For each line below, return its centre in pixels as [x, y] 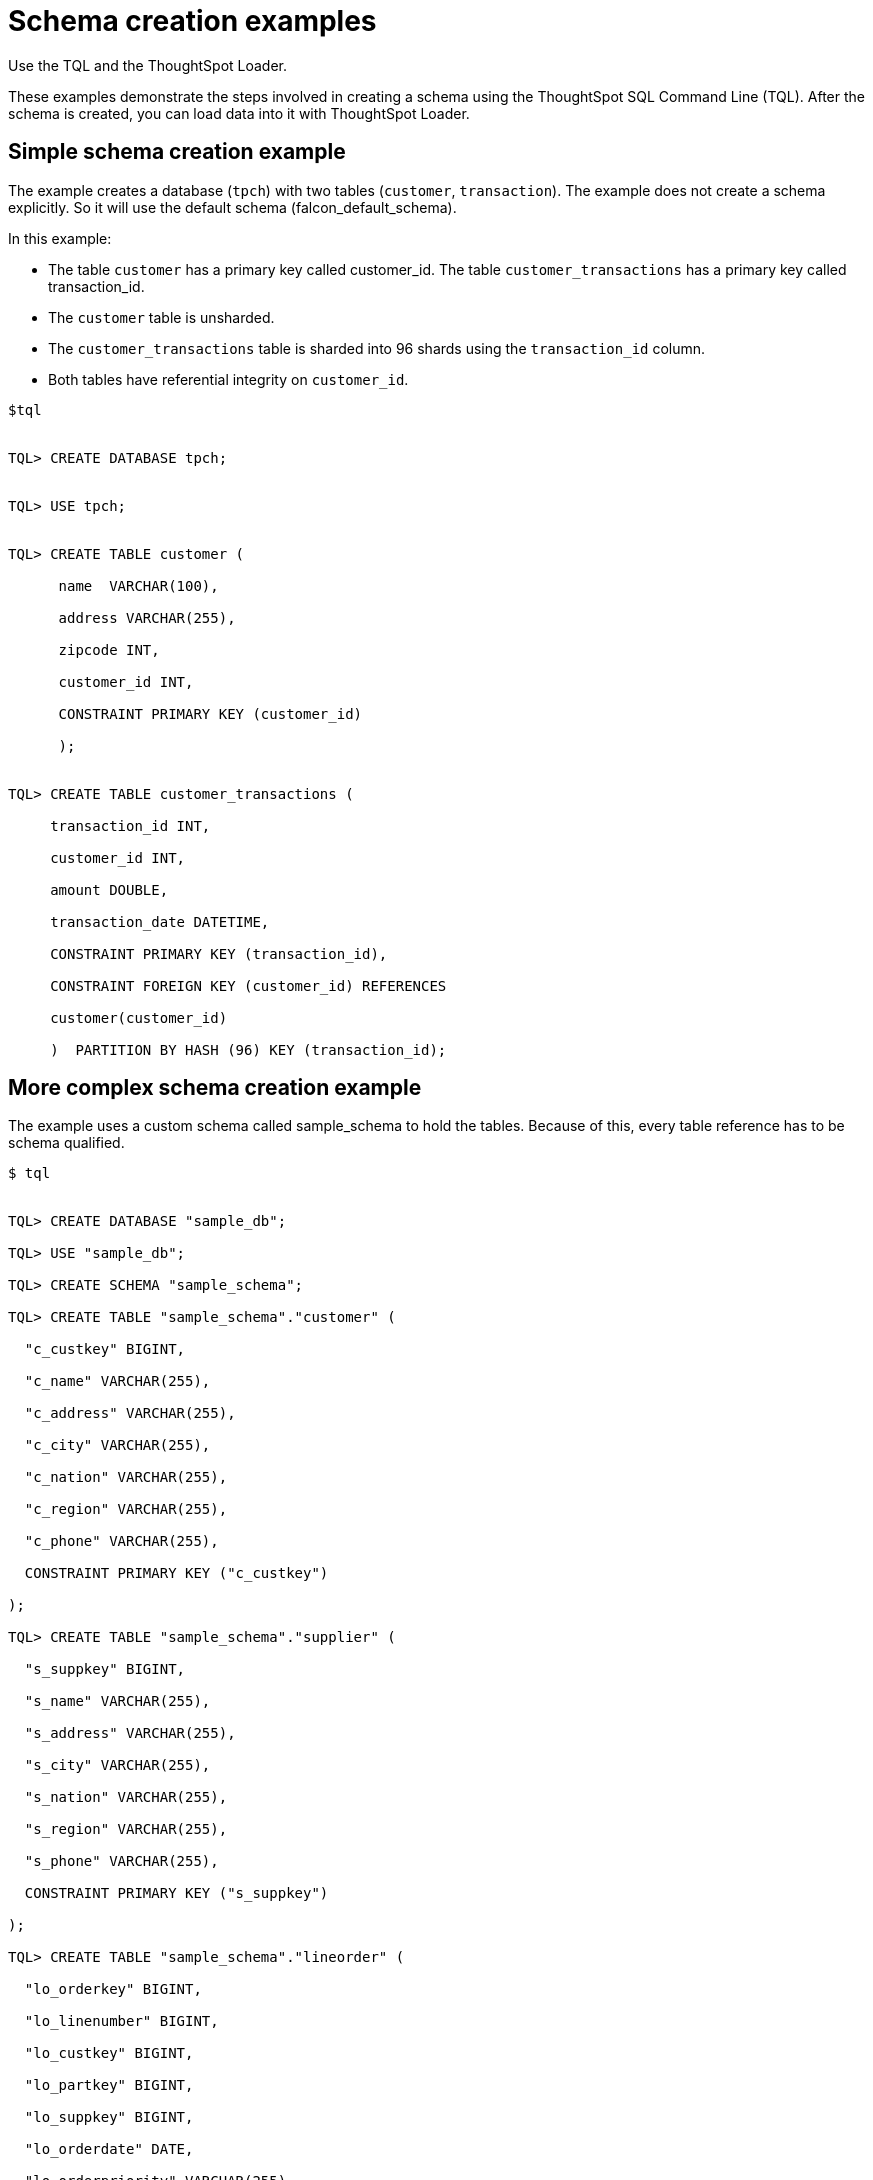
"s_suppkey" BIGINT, [105, 1669]
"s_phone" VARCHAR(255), [121, 1861]
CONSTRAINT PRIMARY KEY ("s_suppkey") [176, 1893]
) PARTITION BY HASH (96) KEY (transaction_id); [248, 1049]
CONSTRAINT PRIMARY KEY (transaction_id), [219, 953]
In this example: [60, 238]
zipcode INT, [109, 649]
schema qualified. [66, 1143]
